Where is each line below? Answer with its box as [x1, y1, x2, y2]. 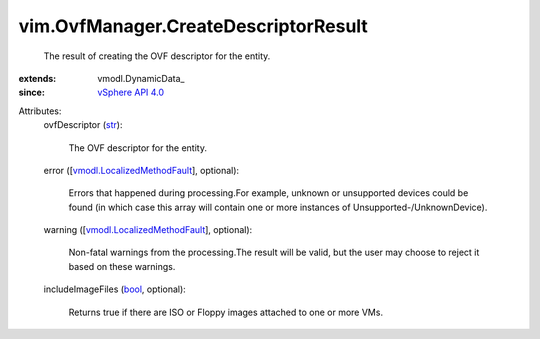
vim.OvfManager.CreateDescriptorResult [18, 15, 369, 37]
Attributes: [18, 105, 62, 117]
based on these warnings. [68, 260, 176, 272]
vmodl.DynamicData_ [97, 72, 185, 84]
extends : [18, 72, 57, 84]
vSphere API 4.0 [97, 86, 165, 99]
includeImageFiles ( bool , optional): [43, 283, 187, 295]
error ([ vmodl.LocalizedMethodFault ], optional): [43, 164, 240, 176]
